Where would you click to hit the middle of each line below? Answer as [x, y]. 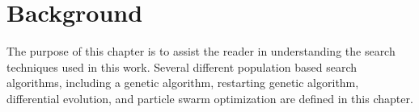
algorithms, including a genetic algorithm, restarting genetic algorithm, [183, 83]
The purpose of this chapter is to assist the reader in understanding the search [201, 51]
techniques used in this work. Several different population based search [182, 66]
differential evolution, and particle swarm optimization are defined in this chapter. [210, 98]
